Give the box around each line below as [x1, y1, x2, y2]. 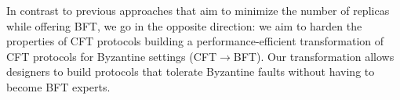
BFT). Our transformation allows [233, 48, 395, 64]
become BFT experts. [6, 78, 111, 95]
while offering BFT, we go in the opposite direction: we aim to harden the [6, 17, 362, 34]
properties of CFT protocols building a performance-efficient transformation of [6, 33, 384, 49]
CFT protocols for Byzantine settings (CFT [6, 48, 217, 64]
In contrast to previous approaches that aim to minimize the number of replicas [6, 2, 390, 18]
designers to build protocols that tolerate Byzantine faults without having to [6, 63, 375, 80]
